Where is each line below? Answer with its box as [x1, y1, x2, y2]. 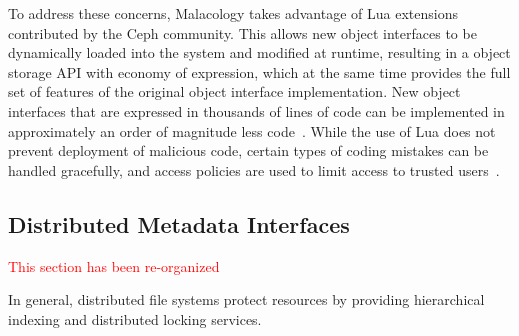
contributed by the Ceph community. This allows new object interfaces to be [8, 22, 477, 43]
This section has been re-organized [8, 255, 220, 276]
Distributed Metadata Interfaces [8, 208, 350, 239]
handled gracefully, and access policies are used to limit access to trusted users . [8, 159, 500, 180]
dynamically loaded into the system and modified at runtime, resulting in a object [8, 42, 511, 63]
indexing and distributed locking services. [8, 308, 262, 329]
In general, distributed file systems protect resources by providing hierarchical [8, 289, 485, 310]
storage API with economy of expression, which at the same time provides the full [8, 61, 511, 82]
